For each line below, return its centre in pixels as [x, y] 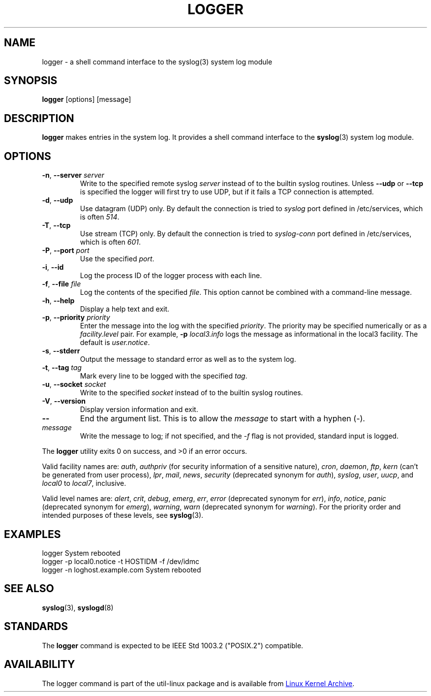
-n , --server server [73, 175]
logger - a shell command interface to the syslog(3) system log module [157, 62]
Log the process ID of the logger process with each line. [171, 276]
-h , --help [58, 301]
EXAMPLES [32, 534]
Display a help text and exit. [125, 309]
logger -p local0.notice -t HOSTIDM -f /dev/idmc [121, 561]
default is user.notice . [115, 343]
